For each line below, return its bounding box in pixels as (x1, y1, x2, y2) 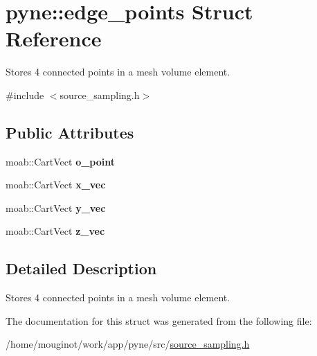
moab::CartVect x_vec (6, 177, 106, 192)
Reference (6, 24, 102, 53)
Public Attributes (6, 121, 134, 143)
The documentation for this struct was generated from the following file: (6, 313, 312, 328)
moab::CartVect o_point (6, 154, 116, 168)
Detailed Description (6, 258, 157, 279)
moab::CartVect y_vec (6, 200, 106, 215)
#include (6, 87, 44, 102)
